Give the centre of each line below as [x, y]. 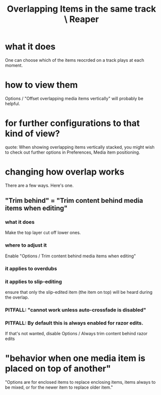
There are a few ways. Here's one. [39, 185]
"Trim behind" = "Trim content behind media [74, 201]
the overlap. [17, 297]
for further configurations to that [72, 123]
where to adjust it [26, 245]
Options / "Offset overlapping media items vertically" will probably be [74, 98]
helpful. [13, 104]
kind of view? [32, 134]
